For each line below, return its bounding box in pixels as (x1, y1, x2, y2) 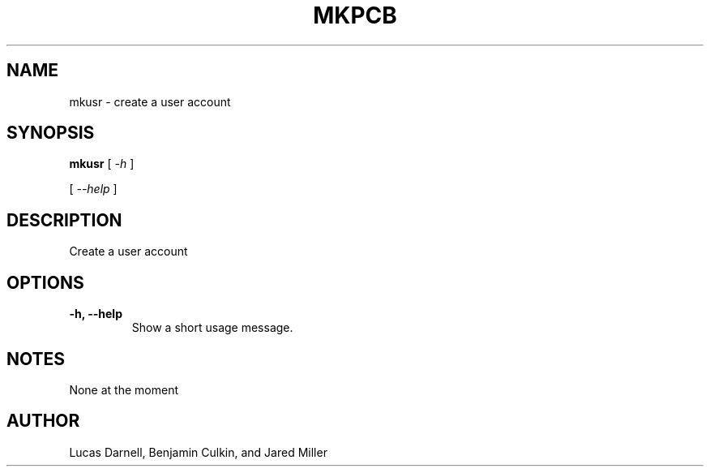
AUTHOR (6, 411, 80, 432)
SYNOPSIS (6, 123, 95, 144)
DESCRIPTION (6, 209, 122, 230)
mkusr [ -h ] (69, 157, 135, 171)
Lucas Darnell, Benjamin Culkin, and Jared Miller (69, 445, 327, 459)
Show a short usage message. (131, 320, 293, 335)
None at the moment (69, 382, 178, 397)
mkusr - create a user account (69, 94, 231, 109)
